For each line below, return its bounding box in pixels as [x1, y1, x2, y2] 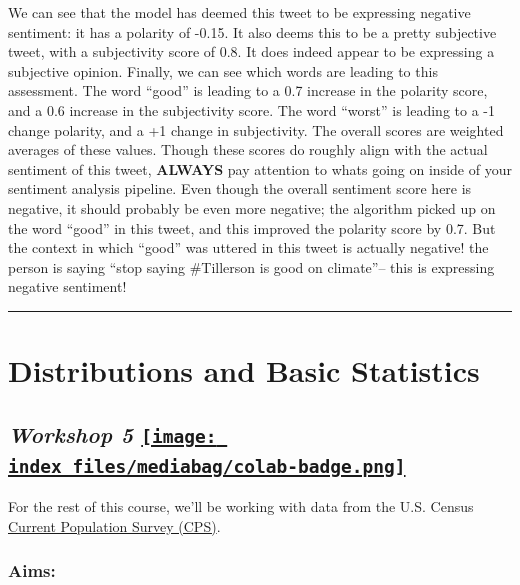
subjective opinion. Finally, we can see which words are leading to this [8, 60, 438, 81]
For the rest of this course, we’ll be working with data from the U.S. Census [8, 496, 474, 517]
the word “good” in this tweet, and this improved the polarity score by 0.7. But [8, 217, 496, 238]
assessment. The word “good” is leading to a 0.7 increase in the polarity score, [8, 80, 488, 101]
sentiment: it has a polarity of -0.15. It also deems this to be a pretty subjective [8, 21, 497, 42]
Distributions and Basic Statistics [8, 350, 480, 391]
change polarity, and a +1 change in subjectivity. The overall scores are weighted [8, 119, 504, 140]
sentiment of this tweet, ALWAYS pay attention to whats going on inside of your [8, 158, 512, 179]
